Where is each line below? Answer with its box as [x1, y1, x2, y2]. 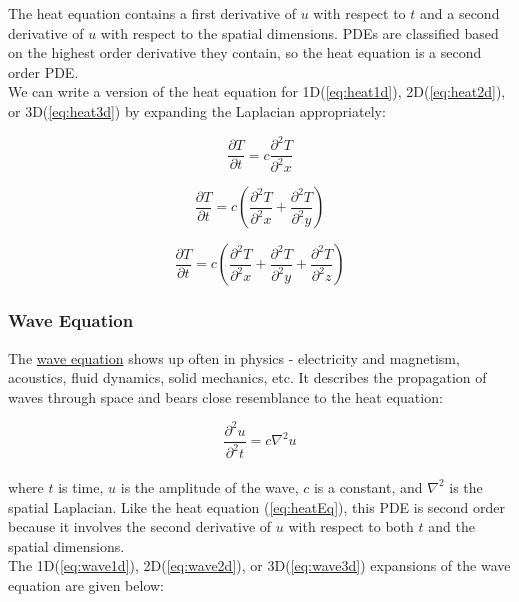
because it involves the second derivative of [8, 516, 272, 537]
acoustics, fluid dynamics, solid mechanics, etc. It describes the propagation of [8, 367, 487, 388]
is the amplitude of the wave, [120, 476, 299, 497]
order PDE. [8, 61, 79, 82]
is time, [58, 476, 104, 497]
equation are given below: [8, 574, 164, 595]
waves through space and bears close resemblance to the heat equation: [8, 386, 443, 407]
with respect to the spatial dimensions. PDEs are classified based [100, 22, 499, 43]
